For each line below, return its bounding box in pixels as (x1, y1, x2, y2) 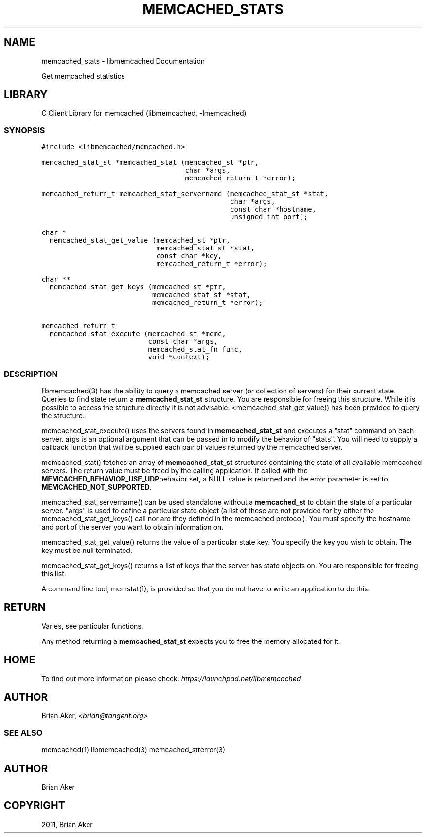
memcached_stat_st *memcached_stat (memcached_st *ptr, (41, 159, 259, 167)
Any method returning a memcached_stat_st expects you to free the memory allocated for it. (41, 637, 340, 645)
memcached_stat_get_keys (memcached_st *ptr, (50, 283, 226, 291)
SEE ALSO (4, 728, 43, 738)
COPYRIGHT (4, 800, 65, 812)
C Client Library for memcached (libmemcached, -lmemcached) (41, 109, 247, 118)
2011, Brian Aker (41, 820, 93, 829)
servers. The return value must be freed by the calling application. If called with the (41, 466, 308, 475)
